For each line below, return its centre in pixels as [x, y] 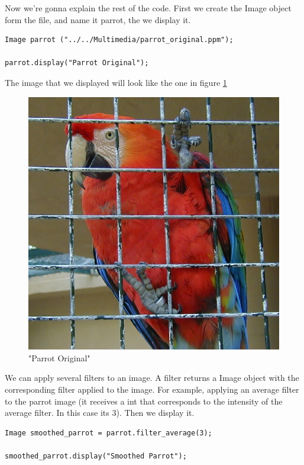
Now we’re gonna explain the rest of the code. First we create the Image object [148, 8]
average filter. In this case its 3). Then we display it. [100, 413]
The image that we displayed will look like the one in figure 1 [116, 82]
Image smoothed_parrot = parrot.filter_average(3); [109, 433]
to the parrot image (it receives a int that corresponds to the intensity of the [144, 401]
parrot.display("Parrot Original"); [77, 63]
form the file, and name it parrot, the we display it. [98, 19]
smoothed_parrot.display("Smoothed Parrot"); [96, 456]
